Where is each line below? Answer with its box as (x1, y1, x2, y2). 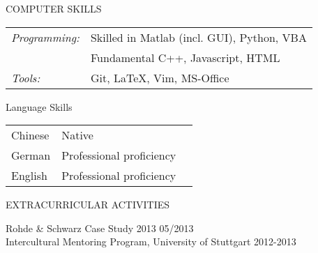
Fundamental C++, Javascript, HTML (90, 49, 280, 66)
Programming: (11, 29, 79, 45)
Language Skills (6, 99, 73, 114)
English (11, 167, 47, 184)
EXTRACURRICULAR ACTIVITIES (6, 197, 170, 212)
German (11, 147, 51, 164)
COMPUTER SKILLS (6, 1, 102, 15)
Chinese (11, 127, 50, 144)
